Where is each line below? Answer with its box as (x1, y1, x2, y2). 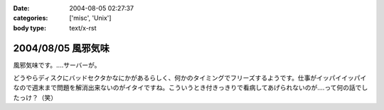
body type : (13, 23, 46, 32)
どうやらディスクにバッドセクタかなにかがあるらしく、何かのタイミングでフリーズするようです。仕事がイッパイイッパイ (13, 74, 367, 82)
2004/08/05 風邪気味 (13, 42, 110, 54)
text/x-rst (69, 23, 97, 32)
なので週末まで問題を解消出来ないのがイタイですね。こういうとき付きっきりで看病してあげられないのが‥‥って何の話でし (13, 83, 368, 92)
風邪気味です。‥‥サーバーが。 (13, 61, 101, 69)
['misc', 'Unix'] (69, 14, 112, 23)
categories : (13, 14, 48, 23)
